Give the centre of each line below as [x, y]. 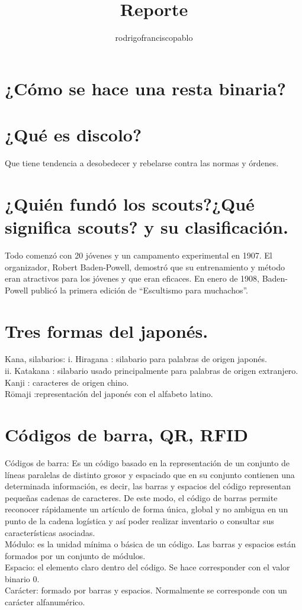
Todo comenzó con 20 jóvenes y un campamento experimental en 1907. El [139, 255]
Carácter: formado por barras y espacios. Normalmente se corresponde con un [146, 590]
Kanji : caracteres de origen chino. [67, 382]
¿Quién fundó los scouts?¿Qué [130, 203]
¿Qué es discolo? [73, 135]
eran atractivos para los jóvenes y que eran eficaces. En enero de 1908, [132, 278]
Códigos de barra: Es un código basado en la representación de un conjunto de [147, 462]
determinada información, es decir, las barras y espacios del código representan [148, 486]
